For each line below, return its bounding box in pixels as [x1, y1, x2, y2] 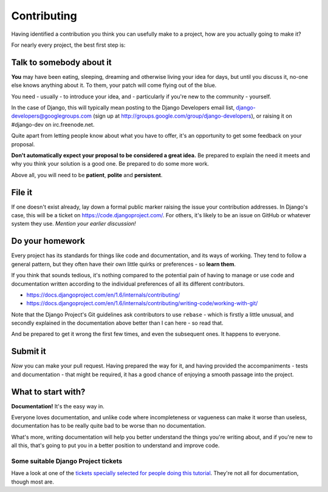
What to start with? [11, 386, 86, 397]
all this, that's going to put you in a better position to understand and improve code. [11, 442, 220, 449]
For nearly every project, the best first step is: [11, 41, 126, 49]
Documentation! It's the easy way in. [11, 402, 104, 409]
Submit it [11, 346, 46, 357]
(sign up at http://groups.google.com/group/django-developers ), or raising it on [93, 112, 293, 120]
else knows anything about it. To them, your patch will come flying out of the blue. [11, 82, 217, 89]
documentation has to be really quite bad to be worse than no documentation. [11, 422, 207, 430]
